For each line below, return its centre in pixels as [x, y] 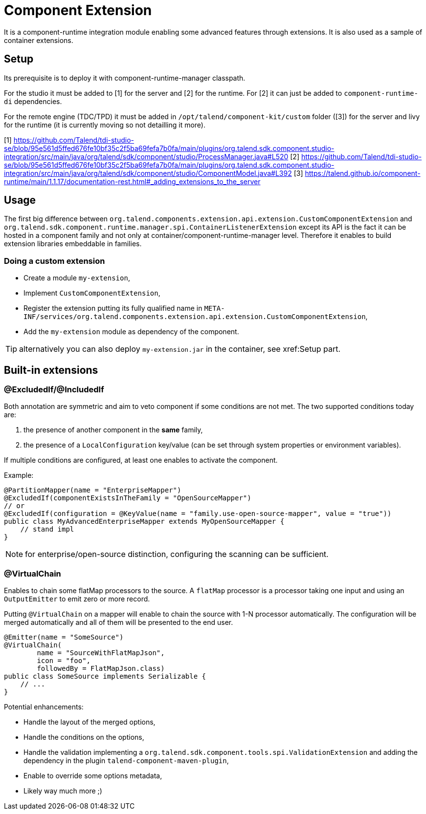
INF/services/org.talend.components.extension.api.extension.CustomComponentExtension [195, 317]
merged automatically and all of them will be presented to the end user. [119, 622]
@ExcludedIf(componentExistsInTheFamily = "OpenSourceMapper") [128, 498]
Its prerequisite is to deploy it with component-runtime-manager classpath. [125, 78]
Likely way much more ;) [63, 791]
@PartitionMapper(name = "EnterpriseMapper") [93, 490]
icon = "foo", [64, 661]
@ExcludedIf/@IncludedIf [54, 390]
